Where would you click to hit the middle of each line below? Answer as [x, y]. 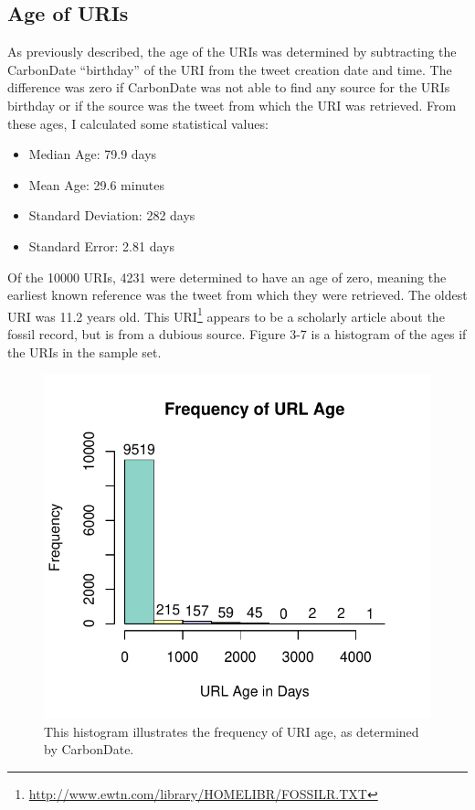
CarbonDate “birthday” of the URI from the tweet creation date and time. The [230, 69]
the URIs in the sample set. [84, 352]
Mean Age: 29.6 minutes [97, 184]
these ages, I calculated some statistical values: [138, 123]
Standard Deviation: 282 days [112, 215]
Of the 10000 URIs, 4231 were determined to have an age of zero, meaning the [227, 277]
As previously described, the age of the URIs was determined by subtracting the [232, 52]
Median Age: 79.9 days [93, 154]
